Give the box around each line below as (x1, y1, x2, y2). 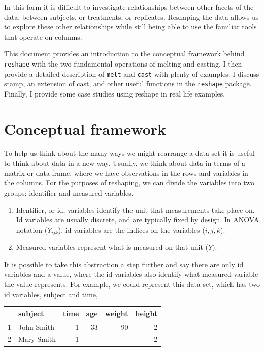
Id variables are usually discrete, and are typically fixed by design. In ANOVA (16, 214, 259, 225)
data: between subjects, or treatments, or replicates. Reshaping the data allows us (4, 11, 259, 22)
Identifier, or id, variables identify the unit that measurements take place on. (16, 204, 255, 215)
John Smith (18, 321, 54, 332)
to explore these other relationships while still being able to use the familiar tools (4, 21, 257, 32)
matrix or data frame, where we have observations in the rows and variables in (4, 167, 248, 178)
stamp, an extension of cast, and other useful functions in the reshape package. (4, 78, 252, 89)
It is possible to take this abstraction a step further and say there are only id (4, 259, 244, 269)
